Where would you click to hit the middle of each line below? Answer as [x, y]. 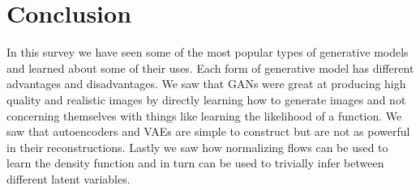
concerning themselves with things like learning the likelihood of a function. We [204, 115]
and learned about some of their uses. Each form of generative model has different [210, 68]
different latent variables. [69, 178]
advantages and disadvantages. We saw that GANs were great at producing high [206, 84]
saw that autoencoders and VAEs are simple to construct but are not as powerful [208, 131]
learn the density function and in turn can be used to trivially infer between [195, 163]
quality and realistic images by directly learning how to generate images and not [206, 99]
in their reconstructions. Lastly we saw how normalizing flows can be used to [197, 147]
